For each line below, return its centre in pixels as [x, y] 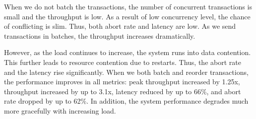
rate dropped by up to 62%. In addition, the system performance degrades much [126, 101]
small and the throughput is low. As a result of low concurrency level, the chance [127, 16]
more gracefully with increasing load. [60, 110]
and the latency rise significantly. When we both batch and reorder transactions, [126, 72]
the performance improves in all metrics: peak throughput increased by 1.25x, [122, 82]
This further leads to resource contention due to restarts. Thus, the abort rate [123, 62]
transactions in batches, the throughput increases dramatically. [100, 35]
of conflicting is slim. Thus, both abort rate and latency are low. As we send [120, 26]
